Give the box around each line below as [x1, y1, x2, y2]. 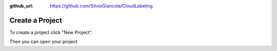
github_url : [9, 3, 33, 9]
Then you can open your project [9, 38, 78, 45]
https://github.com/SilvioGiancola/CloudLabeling [50, 3, 153, 9]
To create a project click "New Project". [9, 29, 93, 35]
